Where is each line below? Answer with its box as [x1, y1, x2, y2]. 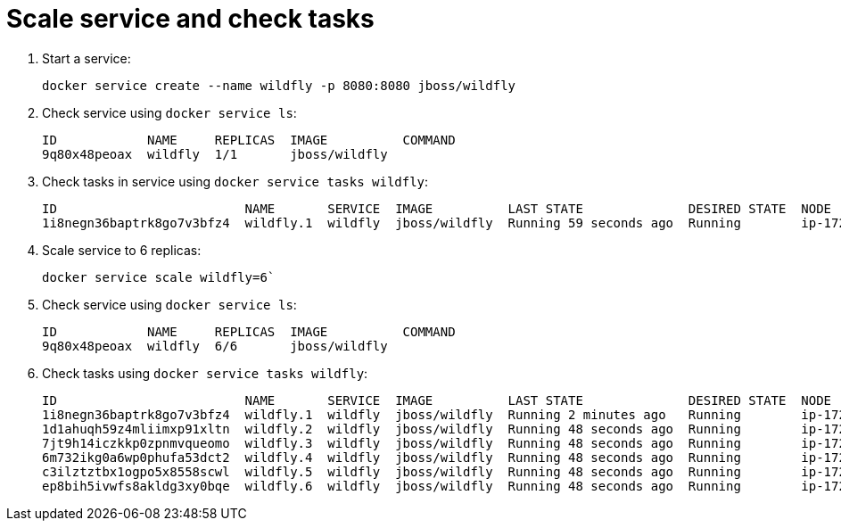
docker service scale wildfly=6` [42, 269, 276, 285]
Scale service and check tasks [6, 4, 375, 34]
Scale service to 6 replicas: [42, 242, 202, 258]
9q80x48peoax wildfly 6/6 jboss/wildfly [42, 338, 388, 353]
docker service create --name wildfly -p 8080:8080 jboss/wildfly [42, 78, 516, 93]
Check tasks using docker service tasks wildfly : [42, 365, 368, 381]
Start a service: [42, 50, 131, 66]
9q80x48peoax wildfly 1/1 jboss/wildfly [42, 146, 388, 161]
